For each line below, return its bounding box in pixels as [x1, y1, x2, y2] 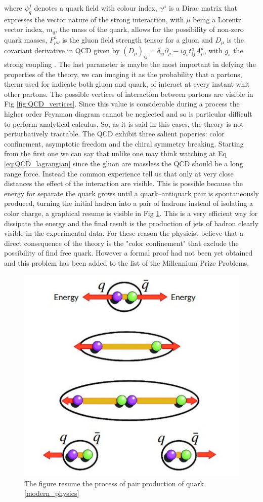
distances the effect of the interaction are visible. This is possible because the [4, 178, 243, 189]
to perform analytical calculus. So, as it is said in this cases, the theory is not [4, 118, 244, 129]
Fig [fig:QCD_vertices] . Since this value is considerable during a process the [4, 98, 240, 109]
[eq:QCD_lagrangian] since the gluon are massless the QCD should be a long [4, 158, 243, 169]
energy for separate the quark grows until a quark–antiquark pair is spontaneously [4, 188, 259, 198]
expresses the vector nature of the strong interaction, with [4, 14, 184, 24]
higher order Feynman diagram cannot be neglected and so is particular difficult [4, 109, 252, 119]
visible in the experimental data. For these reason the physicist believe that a [4, 228, 244, 238]
